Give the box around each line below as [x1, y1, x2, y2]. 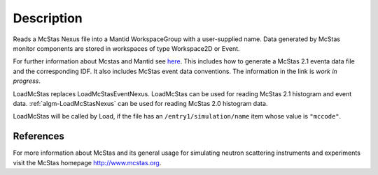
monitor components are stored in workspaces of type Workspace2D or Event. [13, 44, 241, 52]
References [13, 130, 64, 142]
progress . [13, 77, 41, 85]
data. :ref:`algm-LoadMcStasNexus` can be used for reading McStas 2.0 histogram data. [13, 99, 268, 107]
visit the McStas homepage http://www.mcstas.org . [13, 158, 162, 167]
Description [13, 10, 83, 26]
